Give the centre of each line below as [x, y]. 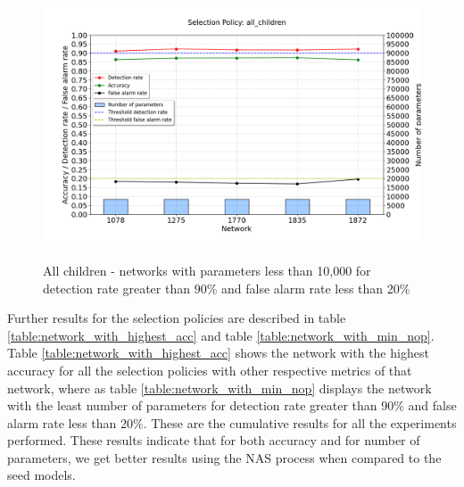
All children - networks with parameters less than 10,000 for [207, 270]
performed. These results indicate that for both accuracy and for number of [214, 440]
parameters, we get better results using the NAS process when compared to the [224, 457]
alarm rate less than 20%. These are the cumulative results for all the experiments [232, 422]
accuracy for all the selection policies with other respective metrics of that [210, 370]
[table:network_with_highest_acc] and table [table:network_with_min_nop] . [221, 335]
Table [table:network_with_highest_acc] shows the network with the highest [218, 353]
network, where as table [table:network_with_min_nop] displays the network [220, 388]
